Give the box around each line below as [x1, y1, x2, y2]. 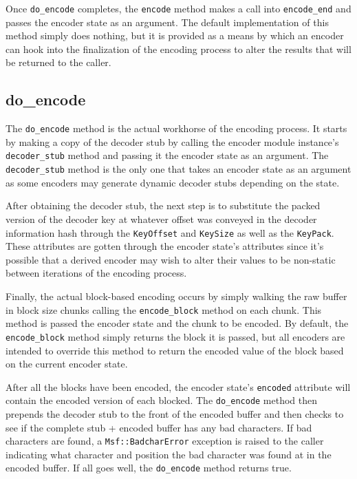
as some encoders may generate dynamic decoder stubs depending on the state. [6, 175, 340, 189]
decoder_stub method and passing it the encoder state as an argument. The [6, 148, 329, 162]
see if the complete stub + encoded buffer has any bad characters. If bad [6, 420, 312, 434]
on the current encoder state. [6, 356, 128, 371]
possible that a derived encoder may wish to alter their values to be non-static [6, 252, 336, 266]
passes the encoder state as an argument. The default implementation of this [6, 14, 329, 29]
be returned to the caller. [6, 55, 111, 70]
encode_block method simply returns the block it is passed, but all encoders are [6, 329, 345, 343]
